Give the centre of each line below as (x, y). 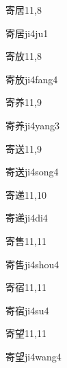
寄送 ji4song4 (32, 172)
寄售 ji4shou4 (32, 264)
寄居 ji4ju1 (27, 33)
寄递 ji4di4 (27, 218)
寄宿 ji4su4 (27, 310)
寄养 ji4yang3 (32, 125)
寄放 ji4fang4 (32, 79)
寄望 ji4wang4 (33, 356)
